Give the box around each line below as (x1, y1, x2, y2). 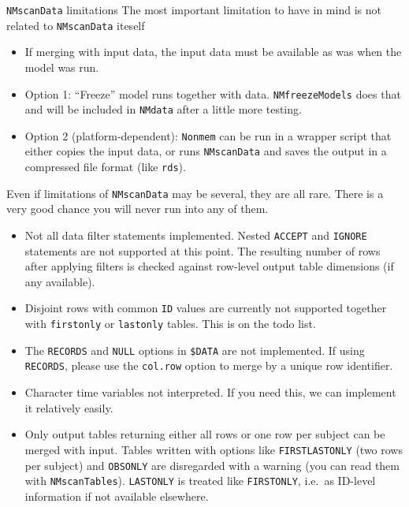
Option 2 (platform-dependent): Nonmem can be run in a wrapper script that (24, 127, 392, 144)
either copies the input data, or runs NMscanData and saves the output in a (24, 143, 387, 159)
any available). (24, 273, 95, 289)
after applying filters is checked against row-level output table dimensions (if (24, 258, 394, 274)
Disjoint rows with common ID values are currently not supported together (24, 300, 387, 316)
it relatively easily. (24, 399, 113, 416)
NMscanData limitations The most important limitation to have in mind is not (6, 2, 381, 17)
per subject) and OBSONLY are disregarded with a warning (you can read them (24, 457, 400, 473)
